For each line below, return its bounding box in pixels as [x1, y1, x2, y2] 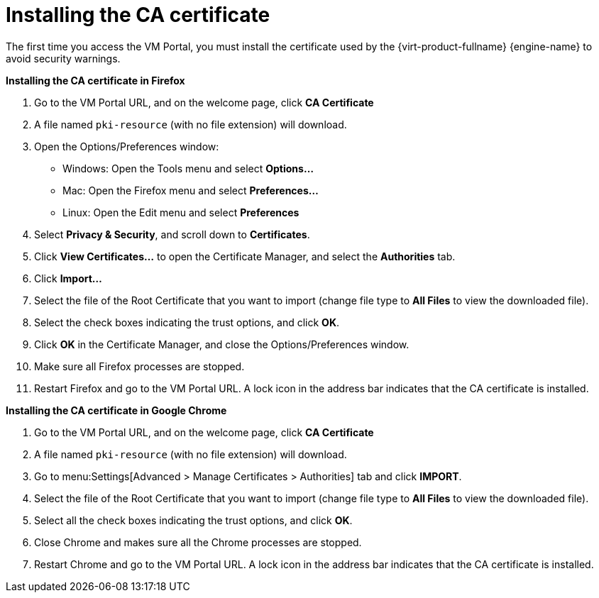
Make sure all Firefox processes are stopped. [34, 360, 245, 372]
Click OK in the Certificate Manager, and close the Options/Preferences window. [34, 338, 410, 350]
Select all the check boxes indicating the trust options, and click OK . [34, 514, 353, 526]
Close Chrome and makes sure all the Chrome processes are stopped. [34, 536, 362, 548]
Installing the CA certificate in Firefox [6, 74, 185, 87]
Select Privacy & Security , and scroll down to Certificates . [34, 228, 310, 240]
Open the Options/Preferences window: [34, 140, 219, 153]
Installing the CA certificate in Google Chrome [6, 404, 227, 416]
